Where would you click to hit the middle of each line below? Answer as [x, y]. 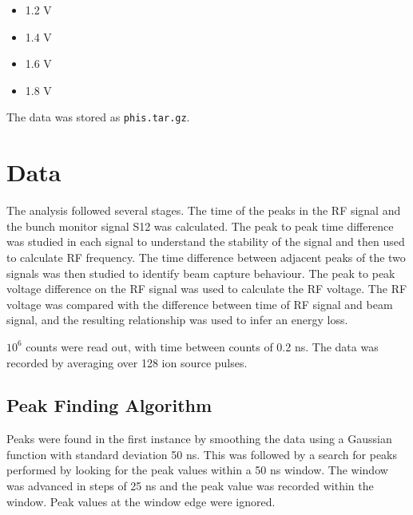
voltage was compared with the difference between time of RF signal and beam [200, 304]
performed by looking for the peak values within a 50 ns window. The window [197, 470]
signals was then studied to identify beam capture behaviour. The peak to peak [201, 273]
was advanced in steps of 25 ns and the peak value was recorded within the [190, 486]
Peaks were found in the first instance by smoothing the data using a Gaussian [199, 439]
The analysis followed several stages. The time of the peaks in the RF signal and [204, 210]
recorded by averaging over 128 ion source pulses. [127, 362]
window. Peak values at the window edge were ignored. [141, 501]
